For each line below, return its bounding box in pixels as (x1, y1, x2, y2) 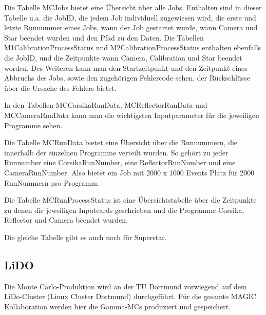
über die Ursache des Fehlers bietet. (4, 82, 117, 93)
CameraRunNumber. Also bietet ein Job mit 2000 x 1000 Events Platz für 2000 (4, 167, 255, 178)
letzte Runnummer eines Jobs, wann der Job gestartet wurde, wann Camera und (4, 22, 258, 33)
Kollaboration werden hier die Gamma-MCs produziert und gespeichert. (4, 301, 231, 311)
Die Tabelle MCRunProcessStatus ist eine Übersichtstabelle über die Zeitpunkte (4, 194, 257, 205)
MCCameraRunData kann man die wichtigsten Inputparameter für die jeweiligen (4, 109, 259, 120)
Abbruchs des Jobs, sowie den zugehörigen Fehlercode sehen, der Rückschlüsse (4, 72, 250, 83)
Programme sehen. (4, 120, 63, 130)
